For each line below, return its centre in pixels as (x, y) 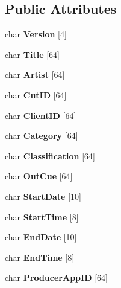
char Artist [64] (35, 75)
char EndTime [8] (40, 257)
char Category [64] (42, 136)
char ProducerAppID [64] (56, 277)
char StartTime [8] (42, 216)
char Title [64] (32, 54)
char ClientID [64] (41, 115)
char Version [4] (36, 34)
